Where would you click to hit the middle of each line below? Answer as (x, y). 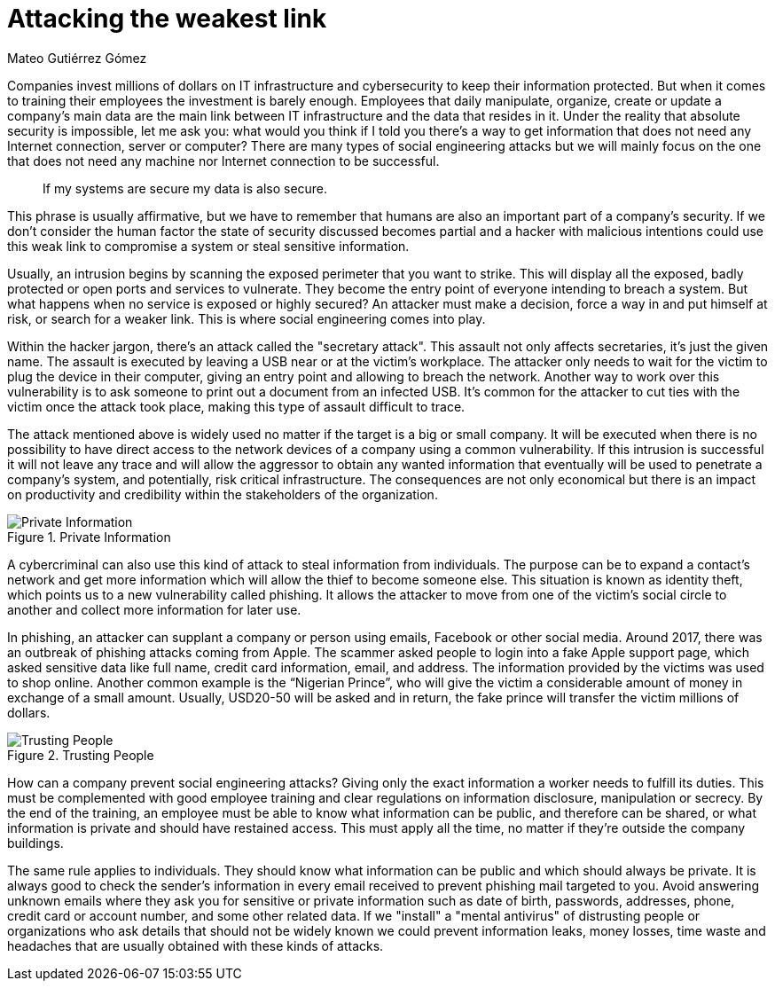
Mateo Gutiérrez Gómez (77, 58)
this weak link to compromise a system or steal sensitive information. (208, 246)
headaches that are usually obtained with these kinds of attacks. (196, 945)
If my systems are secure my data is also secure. (185, 188)
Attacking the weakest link (167, 19)
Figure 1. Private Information (89, 537)
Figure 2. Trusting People (81, 755)
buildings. (35, 843)
